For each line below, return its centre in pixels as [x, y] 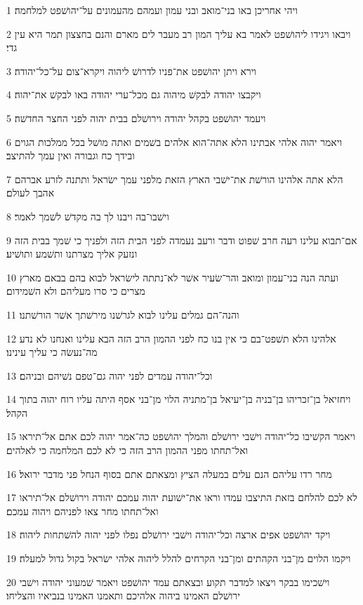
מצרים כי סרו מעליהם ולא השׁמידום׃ [76, 291]
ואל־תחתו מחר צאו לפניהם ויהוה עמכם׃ [82, 511]
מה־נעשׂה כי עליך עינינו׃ [52, 352]
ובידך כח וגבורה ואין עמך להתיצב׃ [71, 155]
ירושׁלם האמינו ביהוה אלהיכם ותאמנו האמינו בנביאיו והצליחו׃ [123, 596]
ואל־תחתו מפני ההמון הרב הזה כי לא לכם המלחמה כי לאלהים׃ [127, 450]
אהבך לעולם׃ [31, 193]
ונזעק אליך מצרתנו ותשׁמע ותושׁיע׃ [72, 254]
